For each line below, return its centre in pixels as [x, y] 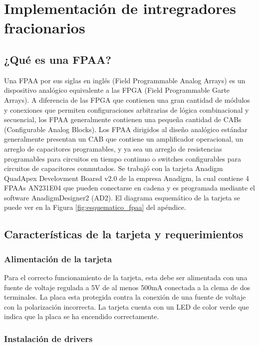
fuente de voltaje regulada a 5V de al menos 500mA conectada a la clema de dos [127, 287]
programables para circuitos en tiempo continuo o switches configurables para [123, 158]
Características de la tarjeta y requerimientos [124, 234]
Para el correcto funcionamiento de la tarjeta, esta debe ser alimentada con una [126, 277]
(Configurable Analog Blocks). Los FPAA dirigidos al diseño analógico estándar [126, 129]
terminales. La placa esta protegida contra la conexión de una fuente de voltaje [125, 297]
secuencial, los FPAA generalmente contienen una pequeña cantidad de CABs [123, 119]
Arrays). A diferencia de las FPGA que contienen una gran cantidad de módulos [127, 99]
